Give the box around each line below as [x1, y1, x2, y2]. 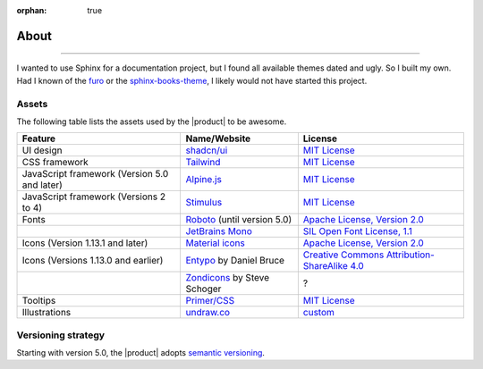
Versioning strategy [16, 329, 106, 341]
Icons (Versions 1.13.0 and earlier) [21, 255, 164, 267]
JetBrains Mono [185, 225, 252, 238]
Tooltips [21, 295, 56, 307]
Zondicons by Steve [185, 272, 270, 284]
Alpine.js [185, 173, 223, 186]
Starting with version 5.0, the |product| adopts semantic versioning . [16, 348, 266, 358]
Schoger [185, 282, 222, 295]
